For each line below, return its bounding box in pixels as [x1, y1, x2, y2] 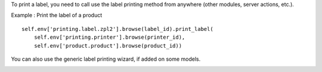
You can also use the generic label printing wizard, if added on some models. [11, 55, 201, 62]
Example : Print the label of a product [11, 12, 103, 19]
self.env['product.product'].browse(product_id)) [33, 42, 182, 49]
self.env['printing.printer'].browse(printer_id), [33, 34, 185, 41]
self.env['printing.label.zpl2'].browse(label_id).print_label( [21, 26, 214, 32]
